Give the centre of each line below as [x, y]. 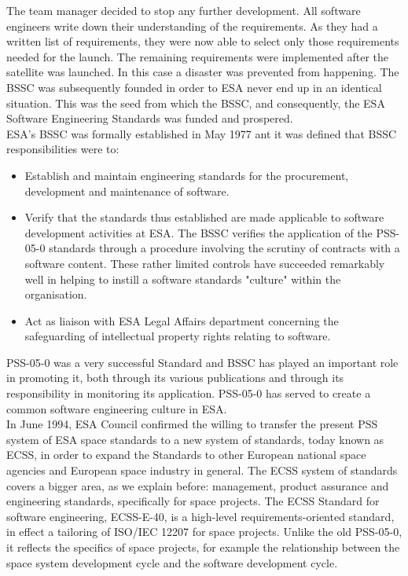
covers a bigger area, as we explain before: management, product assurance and [198, 485]
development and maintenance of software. [127, 191]
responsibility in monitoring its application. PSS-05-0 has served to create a [189, 393]
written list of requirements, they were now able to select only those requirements [203, 41]
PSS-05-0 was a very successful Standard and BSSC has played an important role [202, 362]
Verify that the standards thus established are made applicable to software [204, 217]
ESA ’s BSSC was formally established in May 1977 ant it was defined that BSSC [202, 133]
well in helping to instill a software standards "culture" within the [183, 279]
